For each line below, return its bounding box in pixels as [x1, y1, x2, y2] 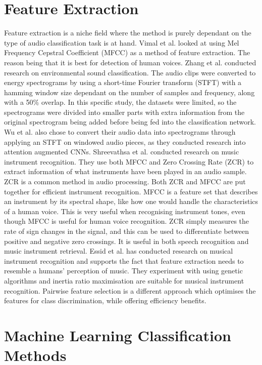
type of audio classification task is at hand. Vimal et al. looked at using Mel [4, 37, 239, 48]
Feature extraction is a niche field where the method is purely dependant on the [4, 27, 251, 38]
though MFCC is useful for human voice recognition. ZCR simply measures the [4, 216, 249, 226]
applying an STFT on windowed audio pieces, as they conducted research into [4, 136, 246, 147]
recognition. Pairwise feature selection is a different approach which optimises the [4, 285, 256, 296]
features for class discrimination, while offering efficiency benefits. [4, 295, 206, 306]
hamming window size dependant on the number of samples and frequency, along [4, 87, 255, 97]
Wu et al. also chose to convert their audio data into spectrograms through [4, 127, 236, 137]
